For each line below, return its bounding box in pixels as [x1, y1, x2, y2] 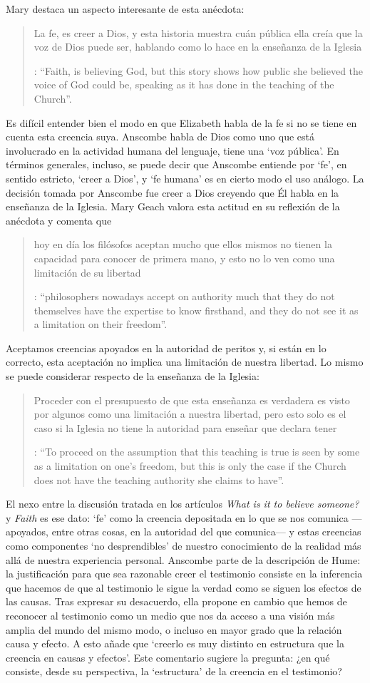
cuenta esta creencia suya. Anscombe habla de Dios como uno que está [6, 129, 314, 144]
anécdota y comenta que [6, 212, 112, 227]
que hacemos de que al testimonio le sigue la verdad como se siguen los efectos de [6, 580, 361, 595]
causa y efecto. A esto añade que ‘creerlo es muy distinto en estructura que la [6, 636, 344, 651]
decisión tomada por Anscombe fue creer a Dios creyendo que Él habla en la [6, 185, 339, 200]
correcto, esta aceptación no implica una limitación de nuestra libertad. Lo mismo [6, 354, 364, 369]
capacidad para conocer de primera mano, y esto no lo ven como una [34, 250, 335, 265]
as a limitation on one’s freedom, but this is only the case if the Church [34, 458, 346, 473]
